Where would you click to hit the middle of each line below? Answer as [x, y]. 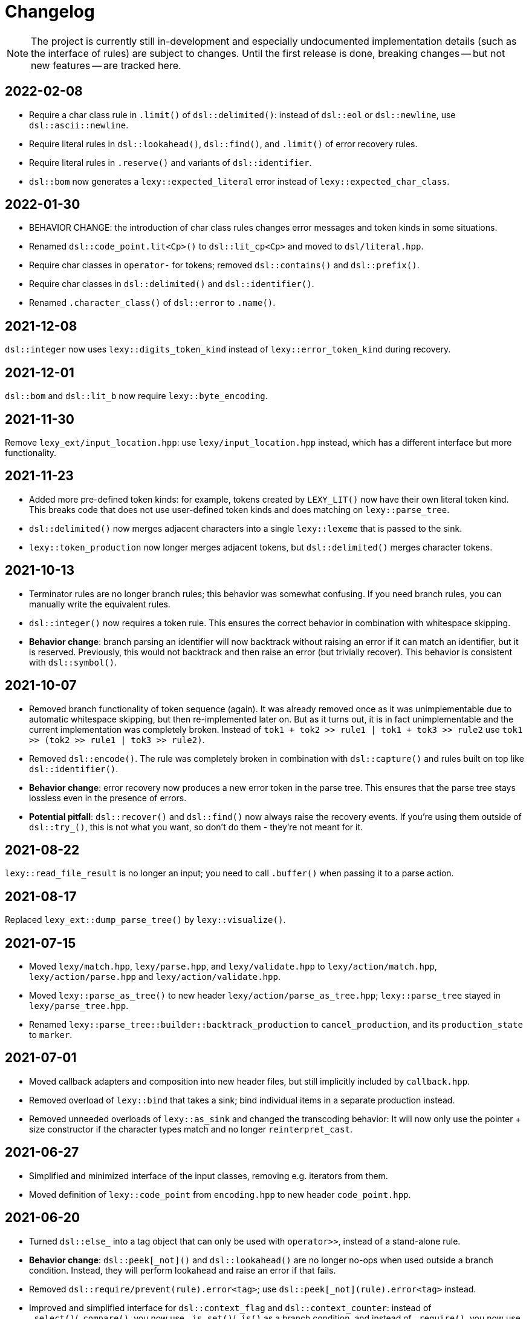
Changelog [50, 12]
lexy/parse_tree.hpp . [79, 1006]
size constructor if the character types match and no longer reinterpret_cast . [191, 1129]
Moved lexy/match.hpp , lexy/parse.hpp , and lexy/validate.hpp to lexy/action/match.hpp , [233, 967]
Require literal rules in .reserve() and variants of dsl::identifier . [170, 162]
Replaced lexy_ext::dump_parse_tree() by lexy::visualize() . [145, 920]
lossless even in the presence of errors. [108, 798]
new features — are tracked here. [106, 65]
